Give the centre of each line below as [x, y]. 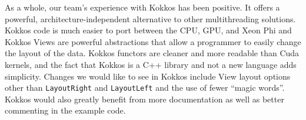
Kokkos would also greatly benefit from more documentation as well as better [144, 99]
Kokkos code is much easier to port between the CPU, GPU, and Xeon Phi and [148, 30]
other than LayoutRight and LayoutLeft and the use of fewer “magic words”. [145, 88]
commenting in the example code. [65, 110]
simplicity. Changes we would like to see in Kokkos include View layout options [148, 76]
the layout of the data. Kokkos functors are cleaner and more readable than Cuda [152, 53]
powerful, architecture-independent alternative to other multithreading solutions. [150, 18]
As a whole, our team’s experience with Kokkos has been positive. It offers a [142, 7]
